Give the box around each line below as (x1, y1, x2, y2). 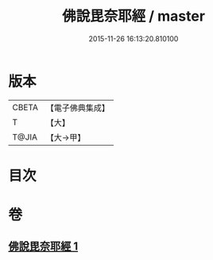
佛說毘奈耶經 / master (62, 7, 205, 25)
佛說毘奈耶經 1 (8, 239, 79, 254)
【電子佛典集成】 (45, 102, 110, 113)
